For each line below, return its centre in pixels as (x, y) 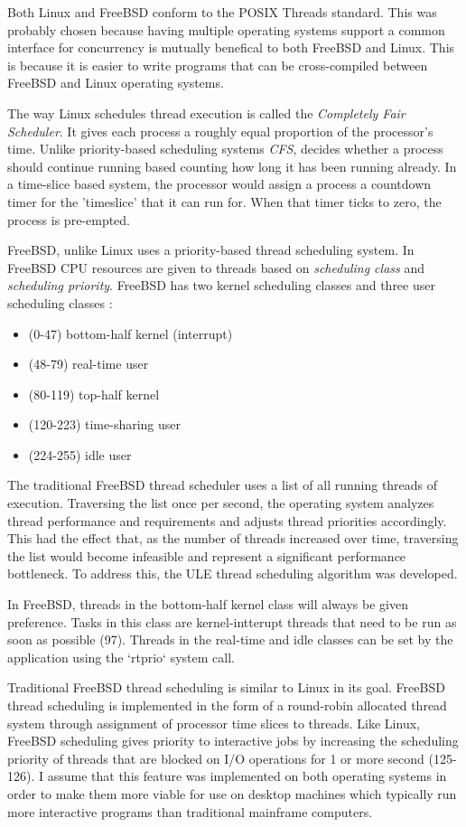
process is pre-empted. (69, 219)
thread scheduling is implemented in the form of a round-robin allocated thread (227, 705)
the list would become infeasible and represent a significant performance (207, 555)
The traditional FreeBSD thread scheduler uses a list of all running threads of (223, 485)
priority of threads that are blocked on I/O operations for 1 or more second (216, 758)
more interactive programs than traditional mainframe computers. (190, 811)
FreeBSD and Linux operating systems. (116, 83)
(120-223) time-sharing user (105, 424)
